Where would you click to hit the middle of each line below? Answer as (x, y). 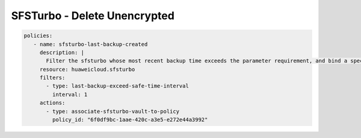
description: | (62, 52)
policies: (38, 36)
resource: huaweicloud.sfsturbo (87, 69)
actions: (52, 103)
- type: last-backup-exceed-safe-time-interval (117, 86)
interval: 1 (70, 94)
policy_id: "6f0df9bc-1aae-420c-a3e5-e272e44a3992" (130, 120)
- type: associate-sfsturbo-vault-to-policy (113, 111)
